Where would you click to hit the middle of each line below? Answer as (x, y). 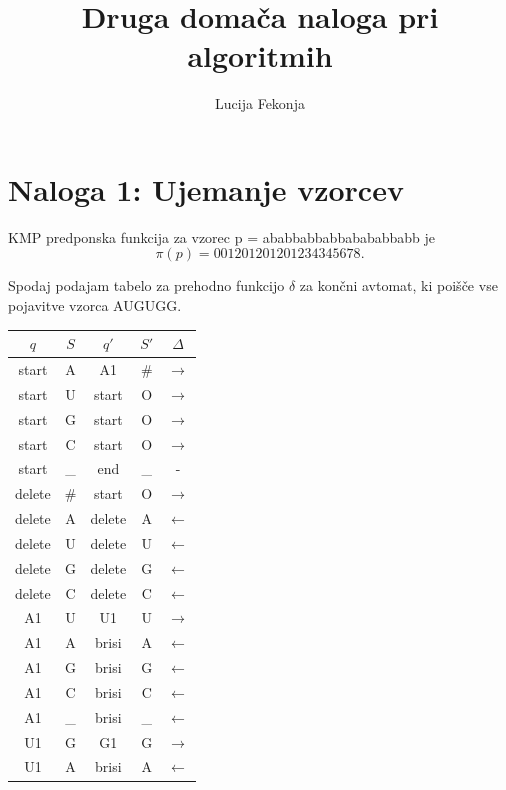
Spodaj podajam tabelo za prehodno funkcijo (146, 285)
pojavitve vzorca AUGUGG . (95, 305)
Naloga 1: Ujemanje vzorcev (206, 188)
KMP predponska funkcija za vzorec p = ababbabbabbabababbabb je (222, 236)
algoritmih (260, 55)
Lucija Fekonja (260, 103)
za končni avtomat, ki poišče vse (398, 285)
